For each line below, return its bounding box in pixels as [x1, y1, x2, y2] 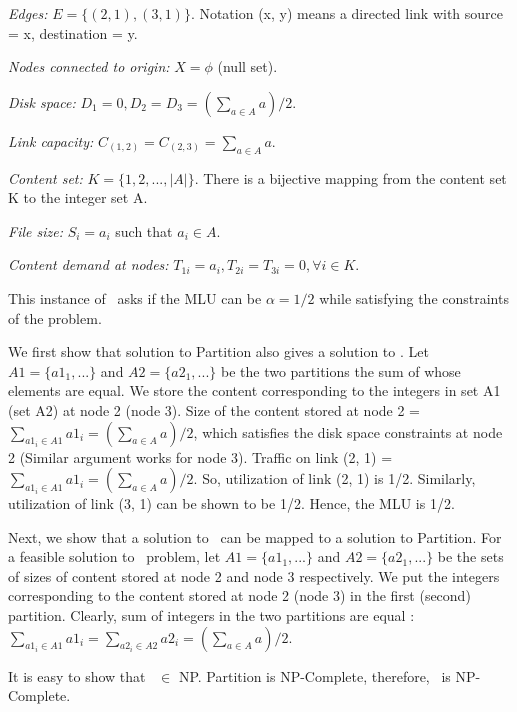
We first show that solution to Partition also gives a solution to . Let [8, 341, 429, 362]
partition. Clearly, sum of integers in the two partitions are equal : [8, 605, 415, 626]
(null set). [217, 56, 278, 77]
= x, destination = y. [8, 22, 138, 43]
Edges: [8, 3, 48, 23]
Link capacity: [8, 130, 94, 151]
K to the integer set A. [8, 187, 148, 208]
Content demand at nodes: [8, 254, 169, 275]
